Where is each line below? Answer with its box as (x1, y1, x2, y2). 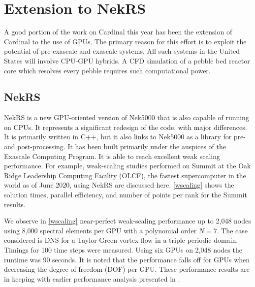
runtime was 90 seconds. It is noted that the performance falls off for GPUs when (4, 254, 250, 264)
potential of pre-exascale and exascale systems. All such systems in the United (4, 46, 240, 56)
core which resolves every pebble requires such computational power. (4, 65, 211, 75)
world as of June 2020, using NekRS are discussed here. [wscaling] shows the (4, 180, 234, 190)
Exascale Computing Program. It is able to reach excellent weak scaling (4, 151, 220, 161)
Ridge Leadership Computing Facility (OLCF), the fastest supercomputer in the (4, 170, 246, 180)
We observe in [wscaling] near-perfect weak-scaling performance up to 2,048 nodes (4, 216, 251, 226)
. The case (217, 225, 248, 235)
